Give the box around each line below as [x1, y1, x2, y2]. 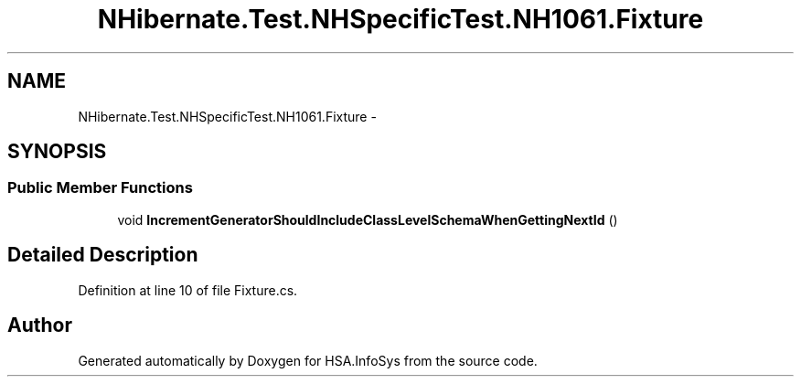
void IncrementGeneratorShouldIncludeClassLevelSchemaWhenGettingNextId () [117, 211, 618, 228]
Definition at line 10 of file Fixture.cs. [78, 282, 298, 298]
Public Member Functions [7, 178, 193, 197]
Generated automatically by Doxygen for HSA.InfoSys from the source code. [78, 352, 538, 368]
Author [7, 314, 72, 337]
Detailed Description [7, 243, 198, 267]
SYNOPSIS [7, 140, 107, 164]
